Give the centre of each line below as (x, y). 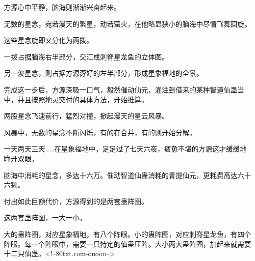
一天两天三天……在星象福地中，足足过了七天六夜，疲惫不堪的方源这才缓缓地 (125, 149)
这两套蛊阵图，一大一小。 (45, 217)
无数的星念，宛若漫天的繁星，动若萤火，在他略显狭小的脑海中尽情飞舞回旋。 (127, 23)
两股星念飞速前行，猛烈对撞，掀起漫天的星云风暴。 (86, 116)
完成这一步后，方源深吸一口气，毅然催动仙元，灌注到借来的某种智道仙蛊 (121, 89)
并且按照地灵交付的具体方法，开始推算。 (83, 99)
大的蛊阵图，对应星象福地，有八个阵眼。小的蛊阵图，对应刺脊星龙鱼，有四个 (127, 234)
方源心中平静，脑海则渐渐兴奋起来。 (62, 7)
